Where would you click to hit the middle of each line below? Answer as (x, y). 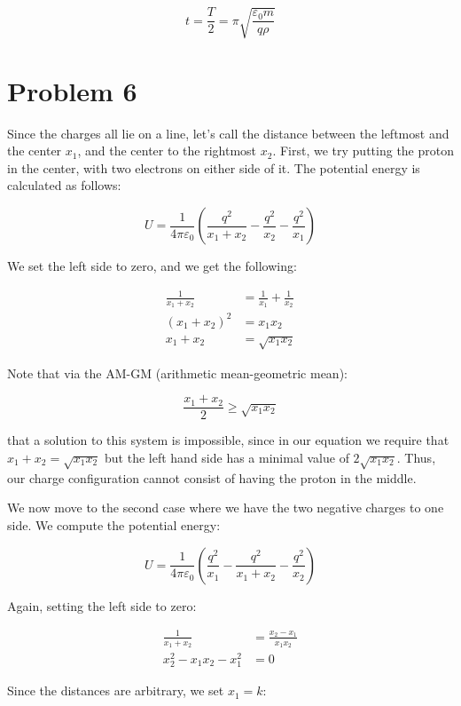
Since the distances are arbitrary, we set (116, 690)
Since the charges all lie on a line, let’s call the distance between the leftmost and (228, 133)
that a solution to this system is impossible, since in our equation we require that (228, 440)
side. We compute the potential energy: (114, 524)
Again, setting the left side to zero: (102, 605)
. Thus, (416, 457)
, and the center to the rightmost (167, 151)
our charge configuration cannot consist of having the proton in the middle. (212, 477)
